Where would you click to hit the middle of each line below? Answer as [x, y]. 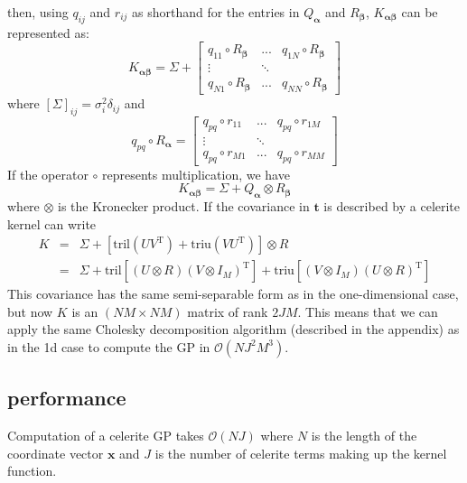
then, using [38, 12]
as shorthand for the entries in [216, 12]
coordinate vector [56, 453]
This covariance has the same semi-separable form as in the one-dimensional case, [233, 294]
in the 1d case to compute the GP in [109, 346]
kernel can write [52, 223]
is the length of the [364, 436]
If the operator [48, 174]
